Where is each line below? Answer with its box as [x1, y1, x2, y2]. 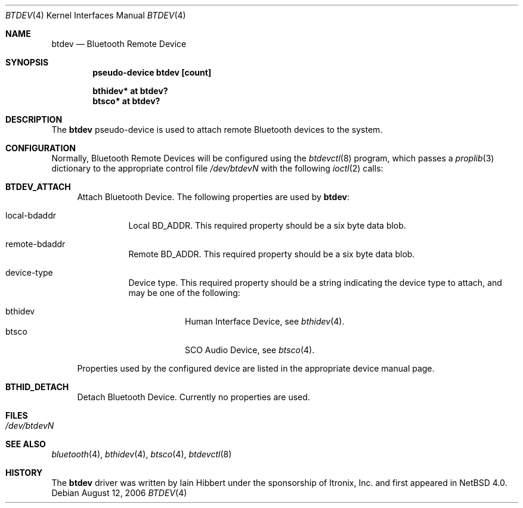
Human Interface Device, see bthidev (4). [185, 316, 345, 326]
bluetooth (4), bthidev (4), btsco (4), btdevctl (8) [51, 449, 232, 459]
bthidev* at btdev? [92, 86, 168, 96]
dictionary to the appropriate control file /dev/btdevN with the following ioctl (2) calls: [51, 163, 383, 173]
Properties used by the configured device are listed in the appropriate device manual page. [77, 363, 435, 373]
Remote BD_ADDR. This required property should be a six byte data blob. [128, 249, 415, 259]
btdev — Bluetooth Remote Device [51, 39, 187, 49]
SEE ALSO [5, 439, 46, 449]
